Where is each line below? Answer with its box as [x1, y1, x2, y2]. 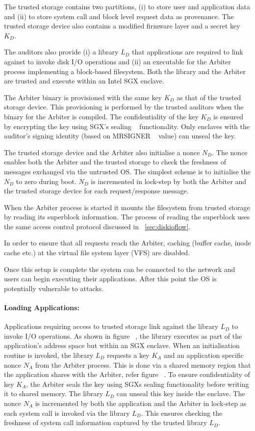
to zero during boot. [16, 176, 76, 186]
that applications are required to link [132, 47, 243, 57]
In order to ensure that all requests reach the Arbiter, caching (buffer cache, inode [4, 238, 251, 248]
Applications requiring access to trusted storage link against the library [4, 321, 219, 331]
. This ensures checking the [141, 407, 223, 418]
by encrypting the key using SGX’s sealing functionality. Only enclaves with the [4, 121, 250, 131]
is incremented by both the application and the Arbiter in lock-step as [35, 398, 247, 408]
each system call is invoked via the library [4, 407, 130, 418]
